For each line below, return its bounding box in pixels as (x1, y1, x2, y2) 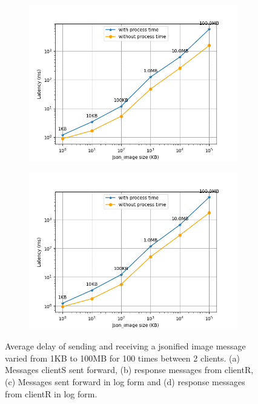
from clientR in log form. (5, 387, 98, 400)
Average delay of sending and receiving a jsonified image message (5, 340, 246, 352)
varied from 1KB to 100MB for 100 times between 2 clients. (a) (5, 351, 240, 364)
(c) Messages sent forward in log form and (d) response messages (5, 375, 245, 388)
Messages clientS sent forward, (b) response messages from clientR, (5, 363, 254, 376)
